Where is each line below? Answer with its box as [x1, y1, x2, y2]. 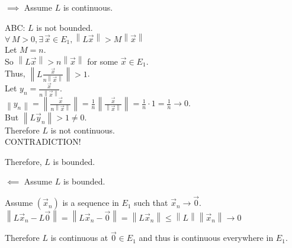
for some [87, 55, 118, 67]
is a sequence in [62, 196, 119, 209]
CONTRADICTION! [5, 135, 81, 148]
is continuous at [50, 231, 108, 244]
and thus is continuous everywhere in [139, 231, 274, 244]
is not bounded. [36, 21, 93, 33]
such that [134, 196, 168, 209]
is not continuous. [50, 123, 115, 136]
